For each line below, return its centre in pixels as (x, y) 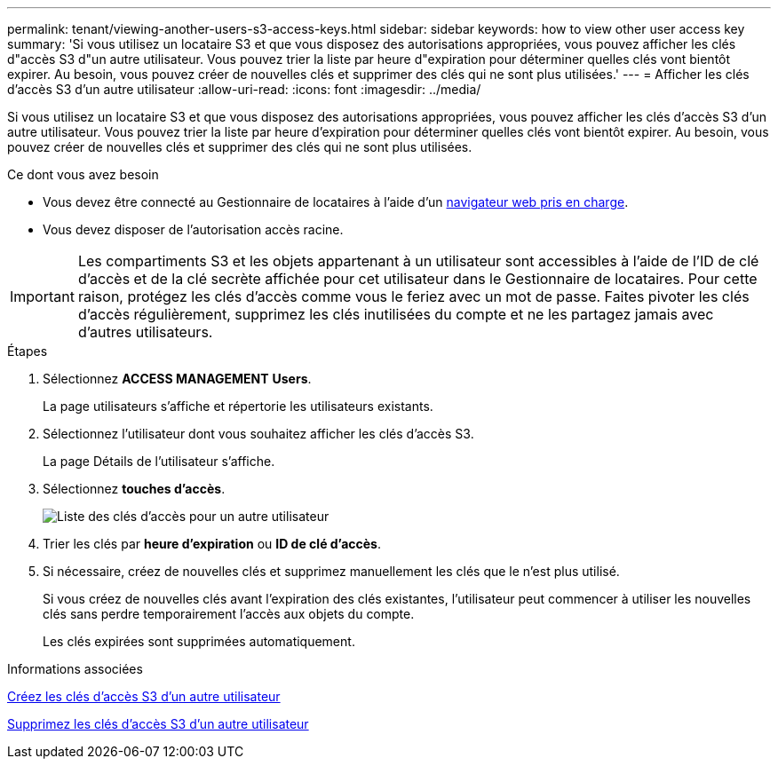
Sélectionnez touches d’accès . (134, 489)
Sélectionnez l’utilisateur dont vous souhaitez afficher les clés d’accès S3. (258, 434)
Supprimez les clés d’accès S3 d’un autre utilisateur (158, 724)
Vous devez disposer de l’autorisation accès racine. (193, 229)
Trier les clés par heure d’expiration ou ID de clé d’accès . (212, 544)
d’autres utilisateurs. (145, 332)
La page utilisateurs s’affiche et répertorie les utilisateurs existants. (238, 406)
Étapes (28, 351)
